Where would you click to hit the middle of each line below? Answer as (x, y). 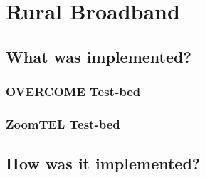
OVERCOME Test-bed (73, 91)
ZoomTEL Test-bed (63, 124)
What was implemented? (99, 56)
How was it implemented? (103, 163)
